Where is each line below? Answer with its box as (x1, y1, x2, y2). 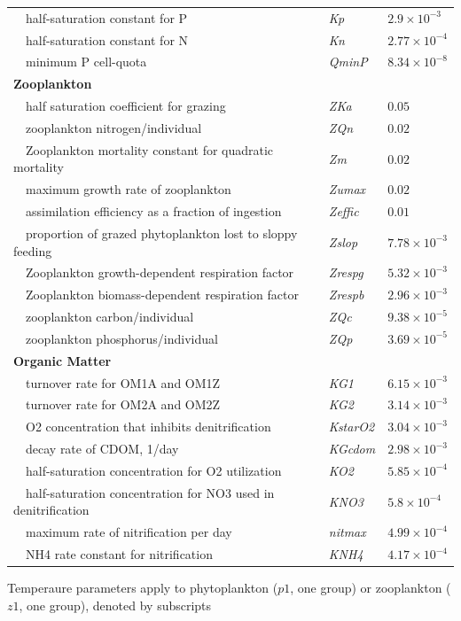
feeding (13, 241, 52, 260)
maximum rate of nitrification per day (25, 523, 232, 541)
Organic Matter (13, 351, 112, 369)
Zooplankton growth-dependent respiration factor (25, 263, 294, 282)
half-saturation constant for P (25, 8, 188, 27)
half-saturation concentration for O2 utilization (25, 461, 282, 479)
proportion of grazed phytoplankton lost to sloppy (25, 223, 298, 242)
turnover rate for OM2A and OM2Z (25, 395, 221, 414)
